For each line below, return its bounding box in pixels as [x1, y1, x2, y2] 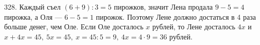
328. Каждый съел [4, 2, 61, 12]
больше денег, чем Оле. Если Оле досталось [4, 21, 144, 32]
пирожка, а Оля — [4, 11, 62, 22]
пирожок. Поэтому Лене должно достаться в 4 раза [96, 11, 256, 22]
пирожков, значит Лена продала [114, 2, 213, 12]
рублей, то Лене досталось [152, 21, 235, 32]
